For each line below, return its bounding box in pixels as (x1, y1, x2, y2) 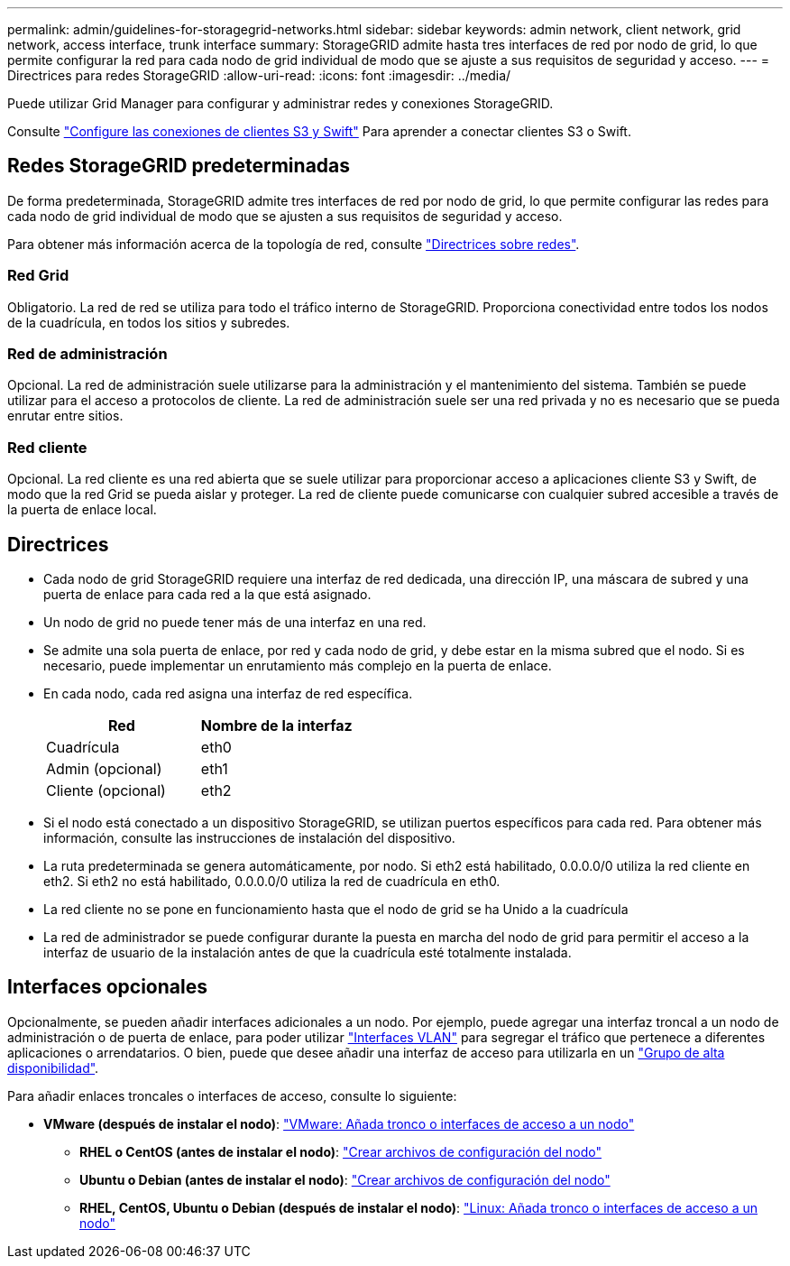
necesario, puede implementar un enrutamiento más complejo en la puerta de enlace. (43, 657, 552, 673)
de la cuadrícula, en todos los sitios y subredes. (7, 314, 290, 330)
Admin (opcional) (46, 759, 162, 778)
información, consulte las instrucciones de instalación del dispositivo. (43, 829, 455, 846)
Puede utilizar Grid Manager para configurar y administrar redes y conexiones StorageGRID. (7, 96, 554, 111)
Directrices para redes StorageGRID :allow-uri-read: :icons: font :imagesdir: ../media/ (7, 68, 511, 83)
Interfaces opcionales (7, 975, 207, 999)
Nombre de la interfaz (200, 716, 353, 735)
